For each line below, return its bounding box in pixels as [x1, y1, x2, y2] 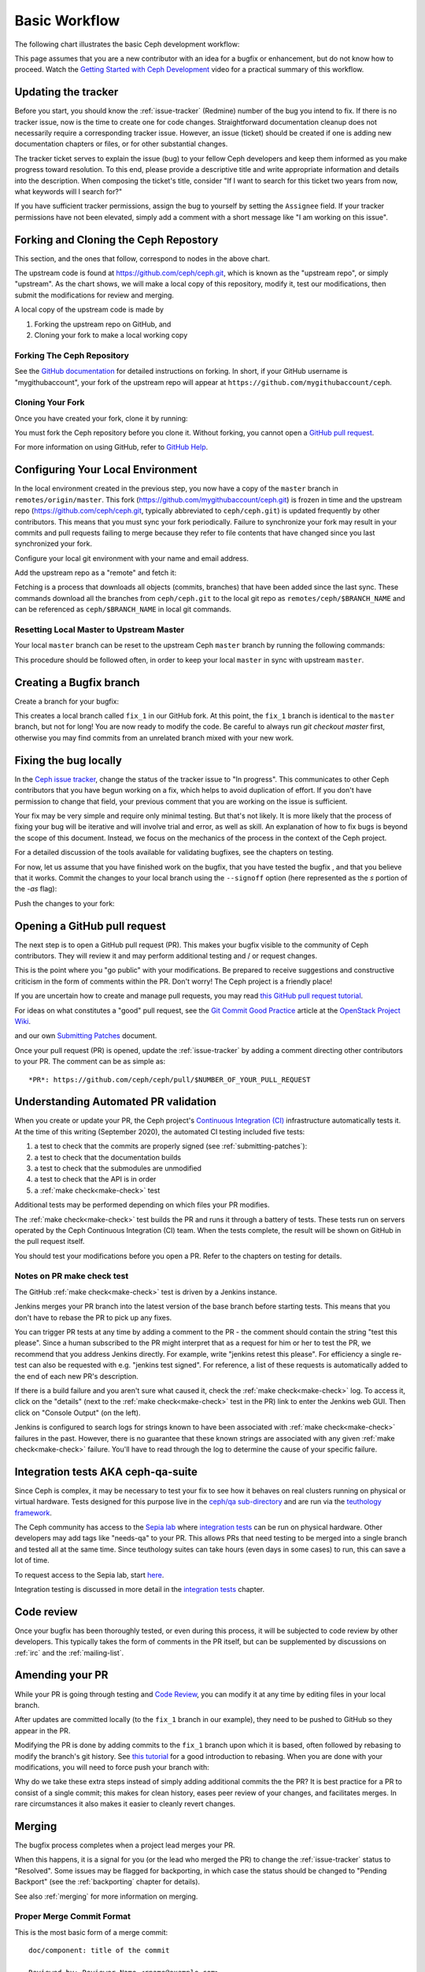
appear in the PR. [14, 1726, 71, 1735]
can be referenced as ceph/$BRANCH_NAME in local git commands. [14, 604, 231, 614]
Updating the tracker [14, 85, 119, 99]
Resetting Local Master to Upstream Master [14, 624, 185, 635]
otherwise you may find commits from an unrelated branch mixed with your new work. [14, 733, 294, 742]
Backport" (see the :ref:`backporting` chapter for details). [14, 1877, 201, 1887]
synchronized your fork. [14, 539, 92, 548]
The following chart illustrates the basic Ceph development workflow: [14, 39, 240, 49]
